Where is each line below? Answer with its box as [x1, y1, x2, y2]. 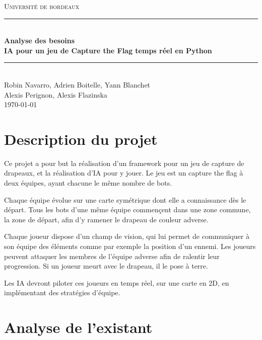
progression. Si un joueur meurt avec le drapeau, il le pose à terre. [4, 261, 208, 271]
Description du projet [4, 128, 158, 149]
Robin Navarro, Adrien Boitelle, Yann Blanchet [4, 79, 151, 90]
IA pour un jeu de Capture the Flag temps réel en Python [4, 45, 212, 55]
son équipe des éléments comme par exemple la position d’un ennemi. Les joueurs [4, 241, 256, 251]
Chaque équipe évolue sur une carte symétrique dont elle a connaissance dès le [4, 194, 246, 205]
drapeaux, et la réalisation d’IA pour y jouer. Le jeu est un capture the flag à [4, 167, 243, 178]
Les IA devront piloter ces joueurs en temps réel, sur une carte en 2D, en [4, 277, 229, 288]
